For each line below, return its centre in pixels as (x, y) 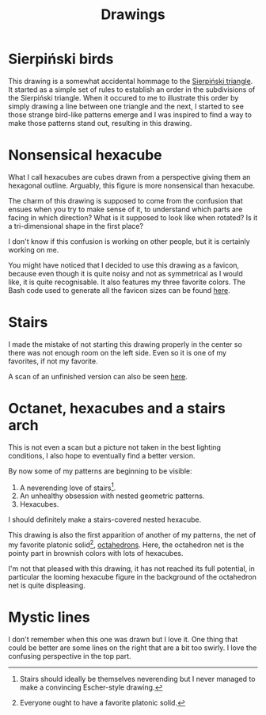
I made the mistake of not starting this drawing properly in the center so (125, 344)
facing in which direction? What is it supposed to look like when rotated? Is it (133, 217)
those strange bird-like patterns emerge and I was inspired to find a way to (130, 114)
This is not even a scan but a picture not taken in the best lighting (115, 447)
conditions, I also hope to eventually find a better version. (102, 455)
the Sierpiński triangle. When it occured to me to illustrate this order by (123, 97)
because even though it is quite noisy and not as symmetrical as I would (125, 273)
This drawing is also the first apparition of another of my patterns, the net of (132, 535)
